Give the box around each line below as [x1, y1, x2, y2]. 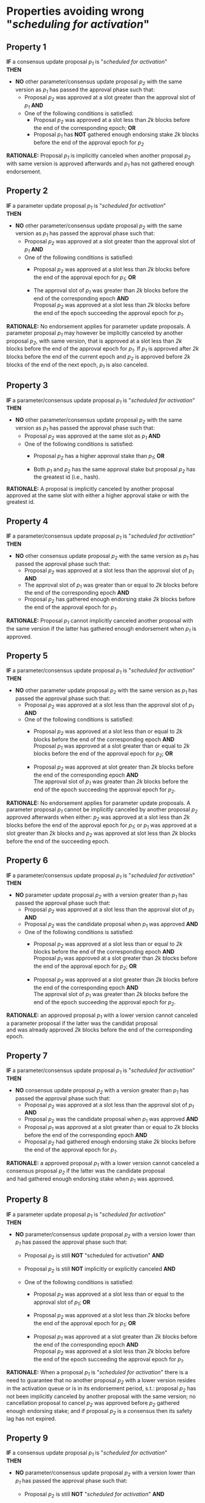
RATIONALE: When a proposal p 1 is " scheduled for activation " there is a [6, 1369, 188, 1377]
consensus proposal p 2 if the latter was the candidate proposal [6, 1167, 165, 1176]
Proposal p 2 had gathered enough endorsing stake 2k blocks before [24, 1138, 196, 1147]
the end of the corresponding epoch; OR [33, 124, 136, 131]
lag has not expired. [6, 1415, 56, 1423]
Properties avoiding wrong [6, 4, 144, 18]
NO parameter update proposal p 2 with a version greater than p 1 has [15, 891, 188, 900]
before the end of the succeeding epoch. [6, 837, 110, 845]
